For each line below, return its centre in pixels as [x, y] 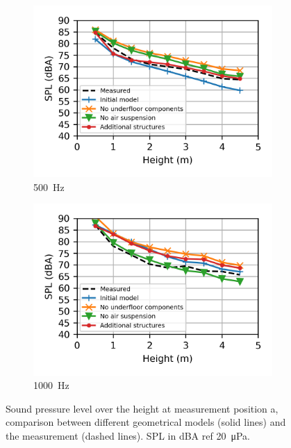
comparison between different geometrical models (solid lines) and [146, 422]
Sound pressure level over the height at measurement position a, [142, 408]
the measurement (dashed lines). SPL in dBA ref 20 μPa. [128, 436]
